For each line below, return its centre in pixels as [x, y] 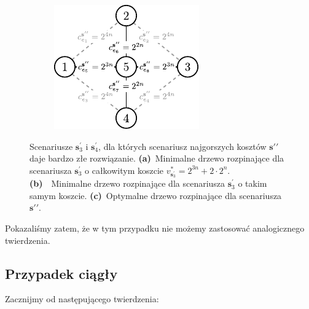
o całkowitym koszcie [124, 170]
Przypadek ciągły [61, 273]
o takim [252, 183]
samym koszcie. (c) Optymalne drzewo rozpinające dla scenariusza [156, 195]
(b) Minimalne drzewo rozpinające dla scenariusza [127, 183]
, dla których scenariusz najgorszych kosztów [182, 146]
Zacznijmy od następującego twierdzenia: [82, 299]
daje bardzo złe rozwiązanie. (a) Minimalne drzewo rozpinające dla [157, 158]
